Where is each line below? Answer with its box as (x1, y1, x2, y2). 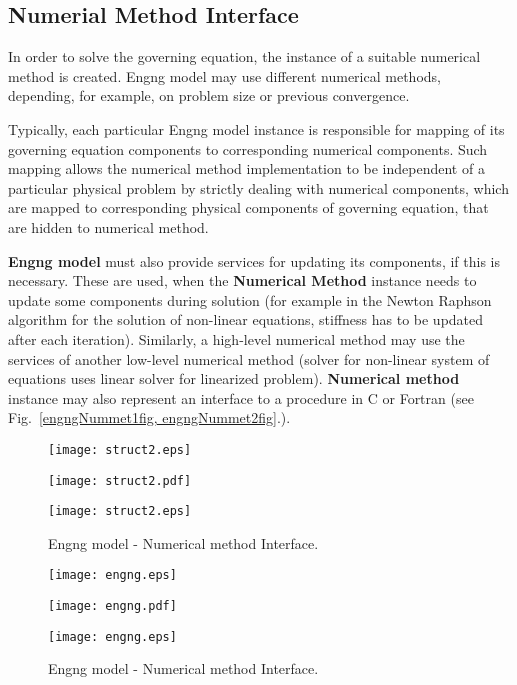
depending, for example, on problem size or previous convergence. (8, 85, 410, 106)
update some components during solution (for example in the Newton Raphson (8, 289, 492, 310)
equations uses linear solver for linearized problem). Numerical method (8, 368, 460, 389)
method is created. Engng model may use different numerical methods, (8, 65, 441, 86)
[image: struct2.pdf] (48, 473, 192, 488)
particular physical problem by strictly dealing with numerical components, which (8, 177, 509, 198)
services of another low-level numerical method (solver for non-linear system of (8, 348, 490, 369)
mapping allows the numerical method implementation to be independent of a (8, 158, 485, 179)
